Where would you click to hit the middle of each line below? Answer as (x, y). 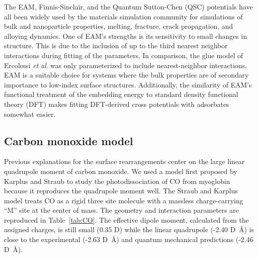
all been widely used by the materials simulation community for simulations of (123, 16)
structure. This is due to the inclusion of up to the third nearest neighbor (116, 45)
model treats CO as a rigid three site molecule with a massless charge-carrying (124, 200)
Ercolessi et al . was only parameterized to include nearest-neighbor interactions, (126, 65)
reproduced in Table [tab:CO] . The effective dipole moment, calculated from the (127, 219)
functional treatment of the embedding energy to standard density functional (121, 94)
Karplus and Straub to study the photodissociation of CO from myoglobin (117, 181)
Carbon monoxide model (69, 140)
